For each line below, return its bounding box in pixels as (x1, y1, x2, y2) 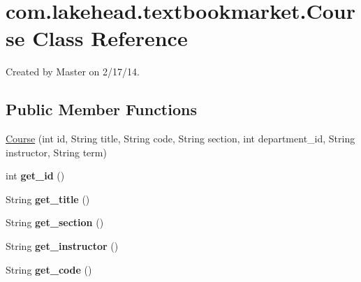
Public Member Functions (6, 98, 197, 120)
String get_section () (6, 215, 104, 230)
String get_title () (6, 191, 90, 206)
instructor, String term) (6, 144, 107, 159)
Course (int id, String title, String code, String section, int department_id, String (6, 131, 355, 146)
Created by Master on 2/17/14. (6, 64, 140, 79)
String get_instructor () (6, 239, 119, 253)
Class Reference (32, 24, 188, 52)
